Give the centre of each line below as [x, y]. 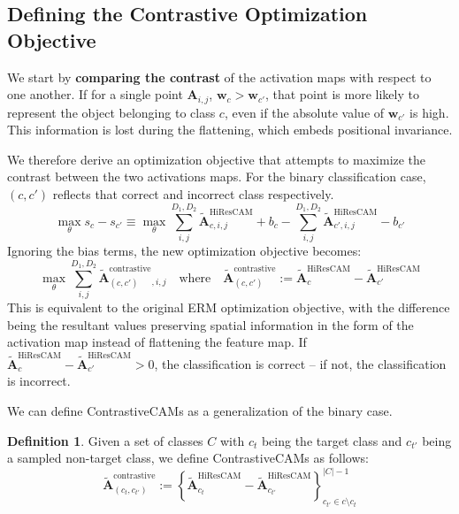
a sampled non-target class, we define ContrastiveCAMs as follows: [188, 458]
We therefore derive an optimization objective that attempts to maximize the [217, 159]
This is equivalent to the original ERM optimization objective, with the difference [229, 307]
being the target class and [332, 440]
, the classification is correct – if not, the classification [300, 363]
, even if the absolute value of [304, 112]
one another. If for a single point [95, 94]
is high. [429, 112]
